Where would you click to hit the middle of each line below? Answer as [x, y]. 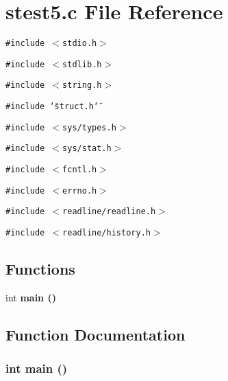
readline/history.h [106, 233]
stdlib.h [82, 64]
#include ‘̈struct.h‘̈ [52, 107]
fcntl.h [80, 170]
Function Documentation [96, 334]
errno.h [80, 190]
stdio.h [80, 44]
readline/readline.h [109, 212]
